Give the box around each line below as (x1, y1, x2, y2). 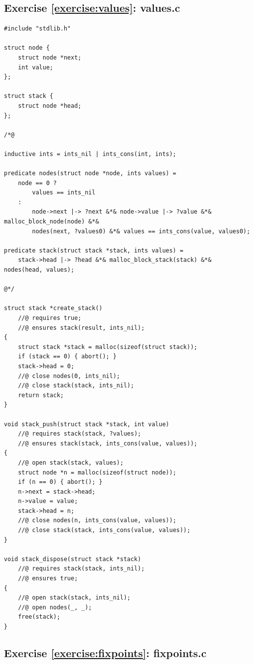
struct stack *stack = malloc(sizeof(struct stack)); (18, 343, 197, 350)
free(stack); (18, 613, 60, 621)
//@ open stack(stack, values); (18, 459, 124, 466)
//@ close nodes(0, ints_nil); (18, 372, 120, 379)
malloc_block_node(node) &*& (4, 218, 99, 225)
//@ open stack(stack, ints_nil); (18, 594, 131, 601)
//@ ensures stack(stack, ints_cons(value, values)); (18, 440, 197, 447)
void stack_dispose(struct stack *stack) (4, 555, 141, 563)
